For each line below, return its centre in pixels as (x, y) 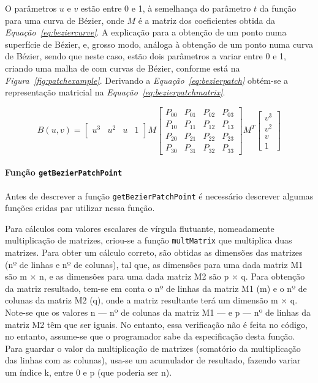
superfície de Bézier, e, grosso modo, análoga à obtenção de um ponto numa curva (159, 44)
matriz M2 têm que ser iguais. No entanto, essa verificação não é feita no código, (156, 324)
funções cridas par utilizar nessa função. (80, 208)
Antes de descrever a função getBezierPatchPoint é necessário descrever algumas (159, 195)
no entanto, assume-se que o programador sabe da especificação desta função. (150, 336)
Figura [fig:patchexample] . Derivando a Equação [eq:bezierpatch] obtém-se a (147, 80)
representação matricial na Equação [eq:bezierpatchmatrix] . (115, 92)
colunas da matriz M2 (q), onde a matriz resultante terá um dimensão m (142, 300)
